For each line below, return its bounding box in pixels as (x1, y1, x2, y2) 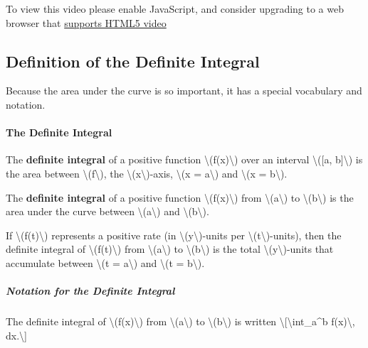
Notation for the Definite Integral (6, 283, 175, 298)
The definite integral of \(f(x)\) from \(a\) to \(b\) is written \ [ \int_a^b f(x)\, (6, 314, 355, 329)
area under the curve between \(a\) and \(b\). (6, 204, 209, 219)
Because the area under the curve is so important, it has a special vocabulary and (6, 83, 362, 98)
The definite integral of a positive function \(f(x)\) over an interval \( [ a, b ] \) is (6, 152, 363, 167)
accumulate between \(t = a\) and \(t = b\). (6, 255, 205, 270)
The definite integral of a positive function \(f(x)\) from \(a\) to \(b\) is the (6, 190, 354, 205)
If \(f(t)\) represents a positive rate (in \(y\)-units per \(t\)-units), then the (6, 227, 342, 242)
